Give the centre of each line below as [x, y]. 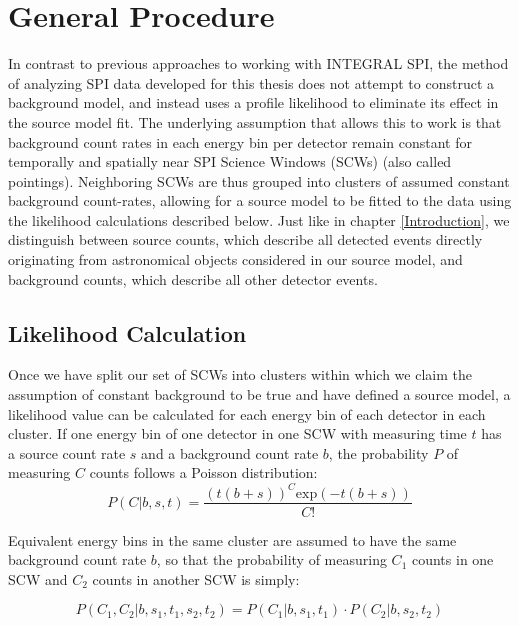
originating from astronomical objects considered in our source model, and [235, 259]
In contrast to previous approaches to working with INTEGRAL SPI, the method [258, 63]
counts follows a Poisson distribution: [203, 472]
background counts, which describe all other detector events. [193, 278]
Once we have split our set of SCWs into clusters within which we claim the [240, 374]
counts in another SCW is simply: [196, 578]
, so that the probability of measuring [271, 559]
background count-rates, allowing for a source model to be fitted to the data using [260, 200]
